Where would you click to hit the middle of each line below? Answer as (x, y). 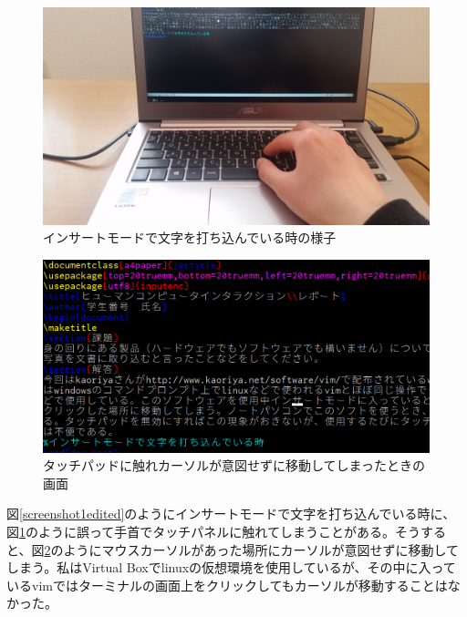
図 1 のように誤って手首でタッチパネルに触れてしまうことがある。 (201, 532)
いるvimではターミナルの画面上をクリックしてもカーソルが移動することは (227, 585)
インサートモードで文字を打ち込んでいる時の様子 (190, 237)
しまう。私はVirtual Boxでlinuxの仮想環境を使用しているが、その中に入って (231, 567)
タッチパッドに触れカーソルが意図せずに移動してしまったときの (234, 465)
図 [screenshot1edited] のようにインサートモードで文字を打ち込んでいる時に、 (231, 514)
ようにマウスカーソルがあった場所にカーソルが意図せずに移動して (261, 549)
